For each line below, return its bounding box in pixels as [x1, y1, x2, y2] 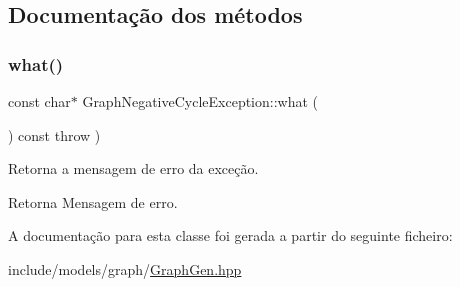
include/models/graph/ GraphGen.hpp [8, 258, 242, 279]
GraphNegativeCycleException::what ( [82, 91, 319, 111]
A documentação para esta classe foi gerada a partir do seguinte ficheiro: [8, 225, 453, 246]
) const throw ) [8, 124, 101, 145]
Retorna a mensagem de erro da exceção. [8, 158, 259, 179]
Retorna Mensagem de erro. [8, 191, 178, 212]
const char [8, 91, 71, 111]
